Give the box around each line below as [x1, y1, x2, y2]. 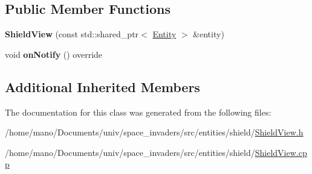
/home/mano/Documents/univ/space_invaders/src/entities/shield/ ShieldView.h [5, 126, 304, 138]
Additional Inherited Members [5, 77, 200, 96]
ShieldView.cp [255, 146, 307, 158]
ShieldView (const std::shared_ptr [5, 28, 139, 40]
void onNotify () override [5, 48, 103, 60]
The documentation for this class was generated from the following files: [5, 105, 271, 118]
